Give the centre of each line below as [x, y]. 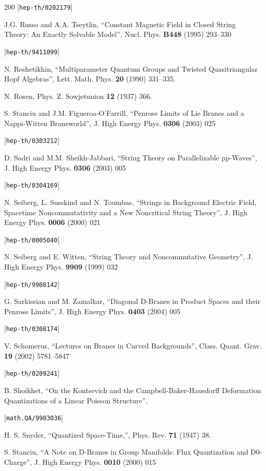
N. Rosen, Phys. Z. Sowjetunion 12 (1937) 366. [78, 96]
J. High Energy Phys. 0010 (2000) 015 [95, 462]
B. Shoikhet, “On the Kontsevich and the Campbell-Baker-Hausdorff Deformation [133, 390]
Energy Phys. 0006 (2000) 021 [52, 222]
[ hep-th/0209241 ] [32, 373]
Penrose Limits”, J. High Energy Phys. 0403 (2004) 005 [92, 311]
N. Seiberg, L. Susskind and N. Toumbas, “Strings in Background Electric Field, [130, 202]
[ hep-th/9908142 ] [32, 284]
